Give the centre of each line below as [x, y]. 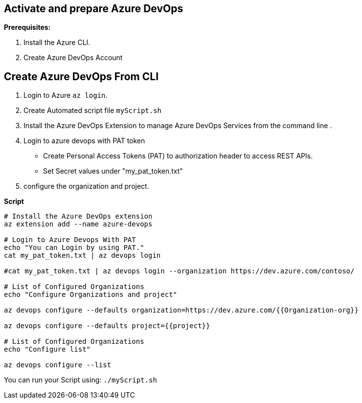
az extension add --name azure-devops [78, 224]
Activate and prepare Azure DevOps [94, 9]
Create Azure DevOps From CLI [81, 76]
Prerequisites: [27, 27]
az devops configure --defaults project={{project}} [107, 326]
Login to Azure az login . [66, 95]
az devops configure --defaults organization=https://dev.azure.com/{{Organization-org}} [181, 310]
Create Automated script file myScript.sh [93, 111]
